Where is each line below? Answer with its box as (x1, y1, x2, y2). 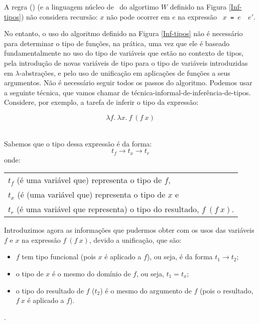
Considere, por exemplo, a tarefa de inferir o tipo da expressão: (4, 97, 199, 107)
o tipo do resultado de (16, 285, 84, 295)
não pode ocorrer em (106, 11, 170, 22)
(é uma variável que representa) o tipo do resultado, (17, 203, 199, 215)
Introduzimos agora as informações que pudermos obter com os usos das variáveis (4, 225, 254, 235)
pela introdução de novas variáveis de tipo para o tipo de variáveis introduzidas (4, 58, 248, 68)
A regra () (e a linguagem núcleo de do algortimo (4, 2, 159, 12)
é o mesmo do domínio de (52, 268, 131, 279)
